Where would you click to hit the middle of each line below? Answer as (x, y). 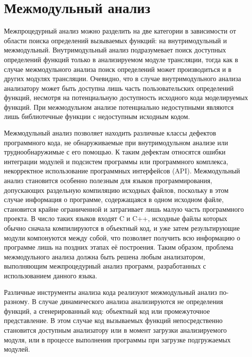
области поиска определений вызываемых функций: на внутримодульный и (116, 40)
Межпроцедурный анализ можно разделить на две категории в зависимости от (120, 31)
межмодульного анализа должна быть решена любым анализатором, (105, 256)
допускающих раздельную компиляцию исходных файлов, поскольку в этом (116, 190)
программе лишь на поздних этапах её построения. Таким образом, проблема (119, 247)
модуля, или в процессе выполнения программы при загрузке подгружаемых (117, 339)
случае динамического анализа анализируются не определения (131, 301)
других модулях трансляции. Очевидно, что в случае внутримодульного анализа (123, 78)
